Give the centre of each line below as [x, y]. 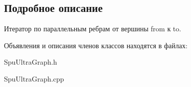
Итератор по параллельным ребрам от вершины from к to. [93, 29]
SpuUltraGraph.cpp [34, 78]
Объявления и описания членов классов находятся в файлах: [96, 45]
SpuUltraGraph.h [31, 62]
